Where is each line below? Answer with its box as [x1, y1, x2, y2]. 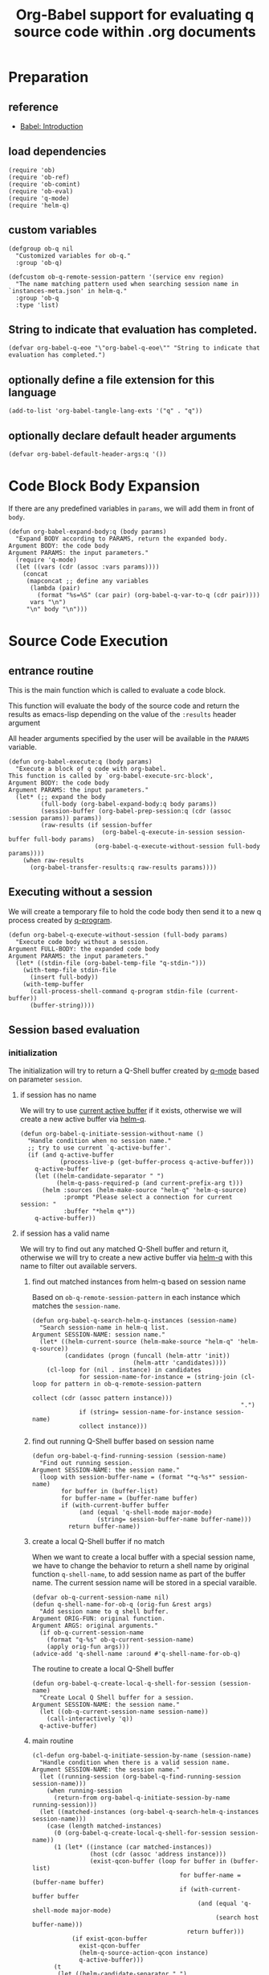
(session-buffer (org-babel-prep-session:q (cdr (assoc [40, 807, 231, 815]
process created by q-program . [8, 915, 112, 925]
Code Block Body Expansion [8, 477, 201, 495]
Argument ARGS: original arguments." [31, 1621, 159, 1629]
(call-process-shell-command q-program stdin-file [29, 987, 203, 996]
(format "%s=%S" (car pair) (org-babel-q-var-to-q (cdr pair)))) [37, 591, 261, 599]
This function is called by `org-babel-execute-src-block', [8, 772, 214, 780]
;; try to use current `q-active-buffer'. [27, 1144, 172, 1152]
